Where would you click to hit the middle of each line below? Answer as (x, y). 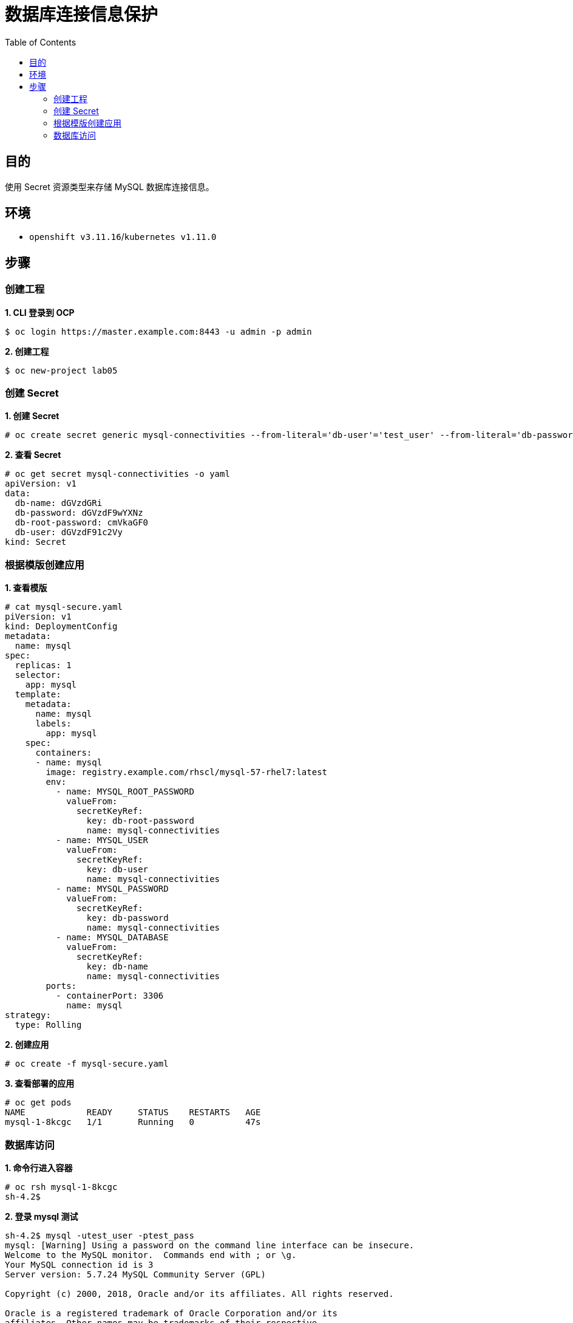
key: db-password (127, 918)
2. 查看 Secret (33, 455)
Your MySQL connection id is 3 (79, 1264)
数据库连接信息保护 (82, 15)
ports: (61, 986)
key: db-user (117, 870)
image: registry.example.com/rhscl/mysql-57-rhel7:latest (187, 772)
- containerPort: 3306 (110, 996)
